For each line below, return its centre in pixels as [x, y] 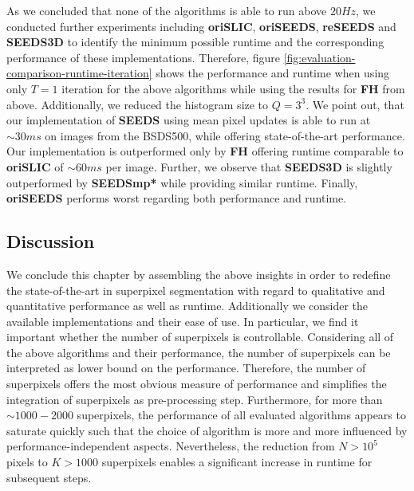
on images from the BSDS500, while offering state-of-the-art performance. [225, 135]
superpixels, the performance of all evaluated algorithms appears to [241, 415]
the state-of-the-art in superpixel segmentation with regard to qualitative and [196, 290]
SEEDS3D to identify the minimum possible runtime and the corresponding [195, 42]
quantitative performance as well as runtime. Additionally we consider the [187, 306]
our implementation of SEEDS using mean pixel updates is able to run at [189, 120]
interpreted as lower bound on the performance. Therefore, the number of [186, 368]
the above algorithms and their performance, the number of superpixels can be [199, 352]
